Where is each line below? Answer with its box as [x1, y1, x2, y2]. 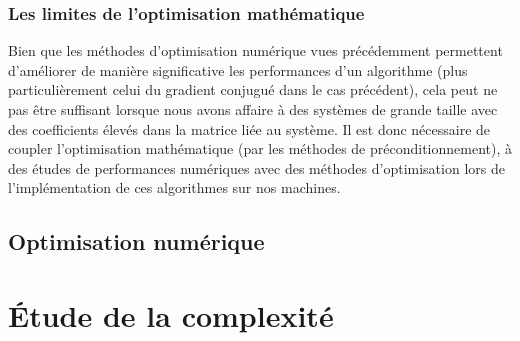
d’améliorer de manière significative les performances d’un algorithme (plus [8, 59, 468, 80]
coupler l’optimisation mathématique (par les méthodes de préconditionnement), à [8, 138, 512, 159]
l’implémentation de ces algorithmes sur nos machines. [8, 177, 341, 198]
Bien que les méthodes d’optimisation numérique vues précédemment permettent [8, 40, 503, 61]
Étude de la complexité [8, 294, 334, 335]
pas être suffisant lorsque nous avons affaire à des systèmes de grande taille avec [8, 99, 498, 119]
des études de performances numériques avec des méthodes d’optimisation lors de [8, 157, 505, 178]
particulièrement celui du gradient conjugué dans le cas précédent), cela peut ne [8, 79, 498, 100]
